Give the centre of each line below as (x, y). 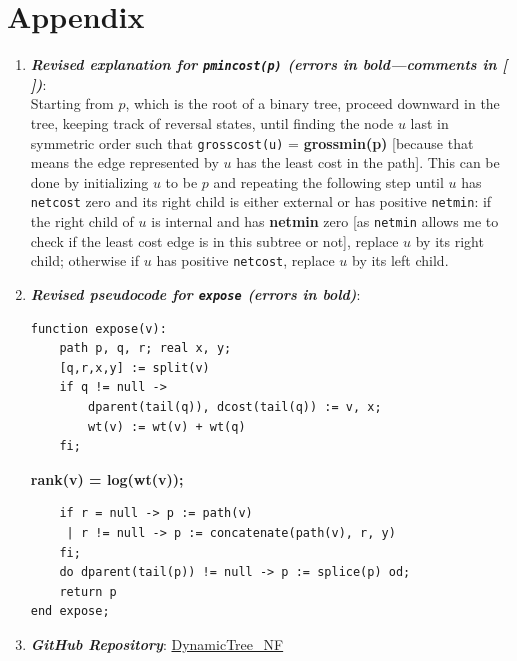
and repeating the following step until (328, 181)
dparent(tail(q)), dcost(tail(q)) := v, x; (235, 407)
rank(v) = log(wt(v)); (107, 478)
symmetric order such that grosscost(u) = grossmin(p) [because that (252, 142)
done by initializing (89, 181)
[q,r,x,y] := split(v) (134, 367)
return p (88, 591)
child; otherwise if (85, 260)
